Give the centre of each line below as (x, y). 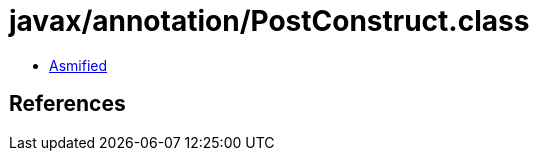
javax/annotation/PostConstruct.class (269, 21)
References (67, 104)
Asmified (78, 65)
